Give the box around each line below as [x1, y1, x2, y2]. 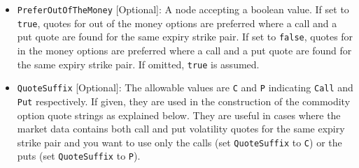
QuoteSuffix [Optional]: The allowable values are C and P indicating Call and [17, 80, 353, 95]
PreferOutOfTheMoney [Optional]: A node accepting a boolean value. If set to [17, 2, 349, 16]
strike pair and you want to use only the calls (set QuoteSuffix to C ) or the [17, 135, 342, 149]
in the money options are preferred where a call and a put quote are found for [17, 43, 352, 57]
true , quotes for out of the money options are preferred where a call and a [17, 15, 337, 30]
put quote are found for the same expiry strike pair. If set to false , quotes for [17, 29, 353, 44]
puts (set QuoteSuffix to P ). [17, 148, 141, 163]
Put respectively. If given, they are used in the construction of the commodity [17, 93, 351, 108]
